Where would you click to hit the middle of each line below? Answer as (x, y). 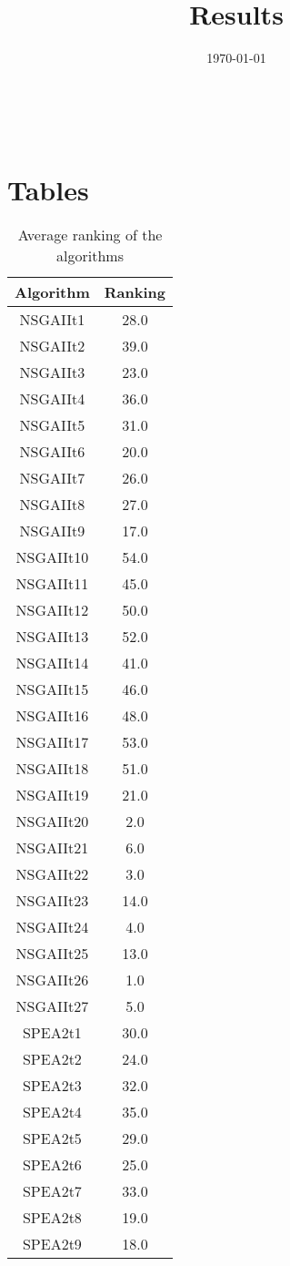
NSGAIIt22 (52, 874)
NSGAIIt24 (52, 927)
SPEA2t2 (52, 1059)
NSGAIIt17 (52, 742)
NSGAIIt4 (52, 399)
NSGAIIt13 (52, 637)
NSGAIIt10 (52, 557)
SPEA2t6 (52, 1165)
